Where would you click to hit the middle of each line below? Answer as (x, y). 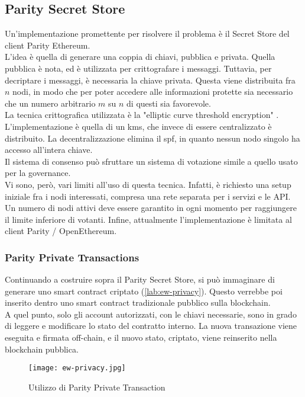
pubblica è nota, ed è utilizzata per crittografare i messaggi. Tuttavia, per (138, 68)
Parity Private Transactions (72, 257)
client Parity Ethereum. (48, 45)
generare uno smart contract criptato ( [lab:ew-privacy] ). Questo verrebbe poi (144, 291)
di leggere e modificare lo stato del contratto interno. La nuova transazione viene (151, 326)
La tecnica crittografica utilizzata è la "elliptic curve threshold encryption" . (142, 115)
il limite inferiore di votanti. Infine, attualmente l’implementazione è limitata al (148, 219)
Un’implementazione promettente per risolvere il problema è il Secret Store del (147, 33)
